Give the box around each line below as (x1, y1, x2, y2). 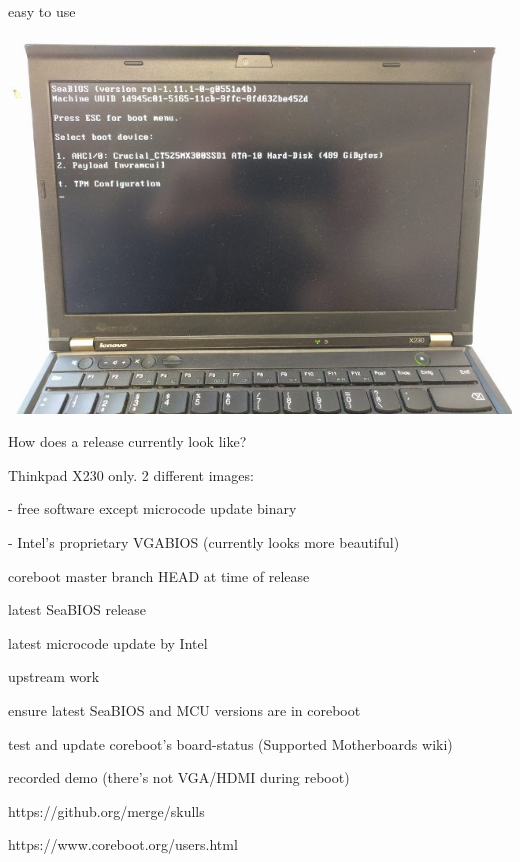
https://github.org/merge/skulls (8, 800, 205, 821)
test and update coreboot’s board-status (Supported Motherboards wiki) (8, 733, 453, 754)
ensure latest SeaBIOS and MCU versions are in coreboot (8, 699, 361, 720)
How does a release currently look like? (8, 431, 247, 452)
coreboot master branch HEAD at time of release (8, 565, 310, 586)
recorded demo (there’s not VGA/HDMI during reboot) (8, 767, 350, 788)
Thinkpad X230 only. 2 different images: (8, 464, 254, 485)
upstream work (8, 666, 100, 687)
